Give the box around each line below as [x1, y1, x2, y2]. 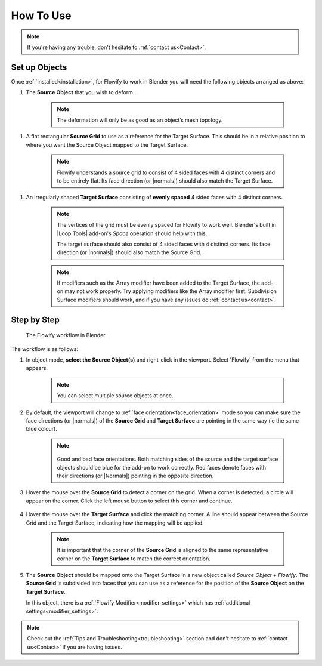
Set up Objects [11, 62, 67, 72]
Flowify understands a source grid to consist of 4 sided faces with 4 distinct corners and [57, 169, 275, 176]
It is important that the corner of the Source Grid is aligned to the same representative [57, 547, 268, 554]
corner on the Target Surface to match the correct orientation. [57, 555, 211, 562]
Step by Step [11, 314, 60, 325]
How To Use [11, 9, 72, 22]
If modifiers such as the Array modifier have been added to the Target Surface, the [57, 279, 261, 286]
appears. [26, 365, 48, 372]
